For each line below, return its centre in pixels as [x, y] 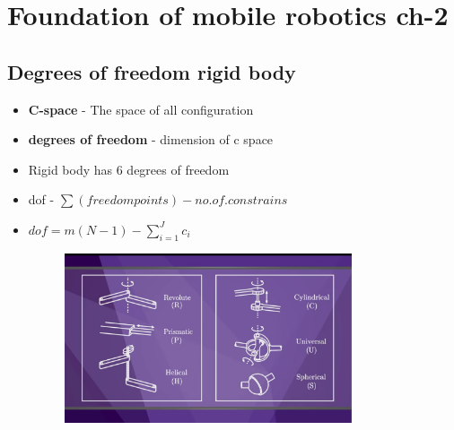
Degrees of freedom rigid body [152, 71]
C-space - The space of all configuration [141, 109]
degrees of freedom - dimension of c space [151, 139]
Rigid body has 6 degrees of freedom [129, 169]
